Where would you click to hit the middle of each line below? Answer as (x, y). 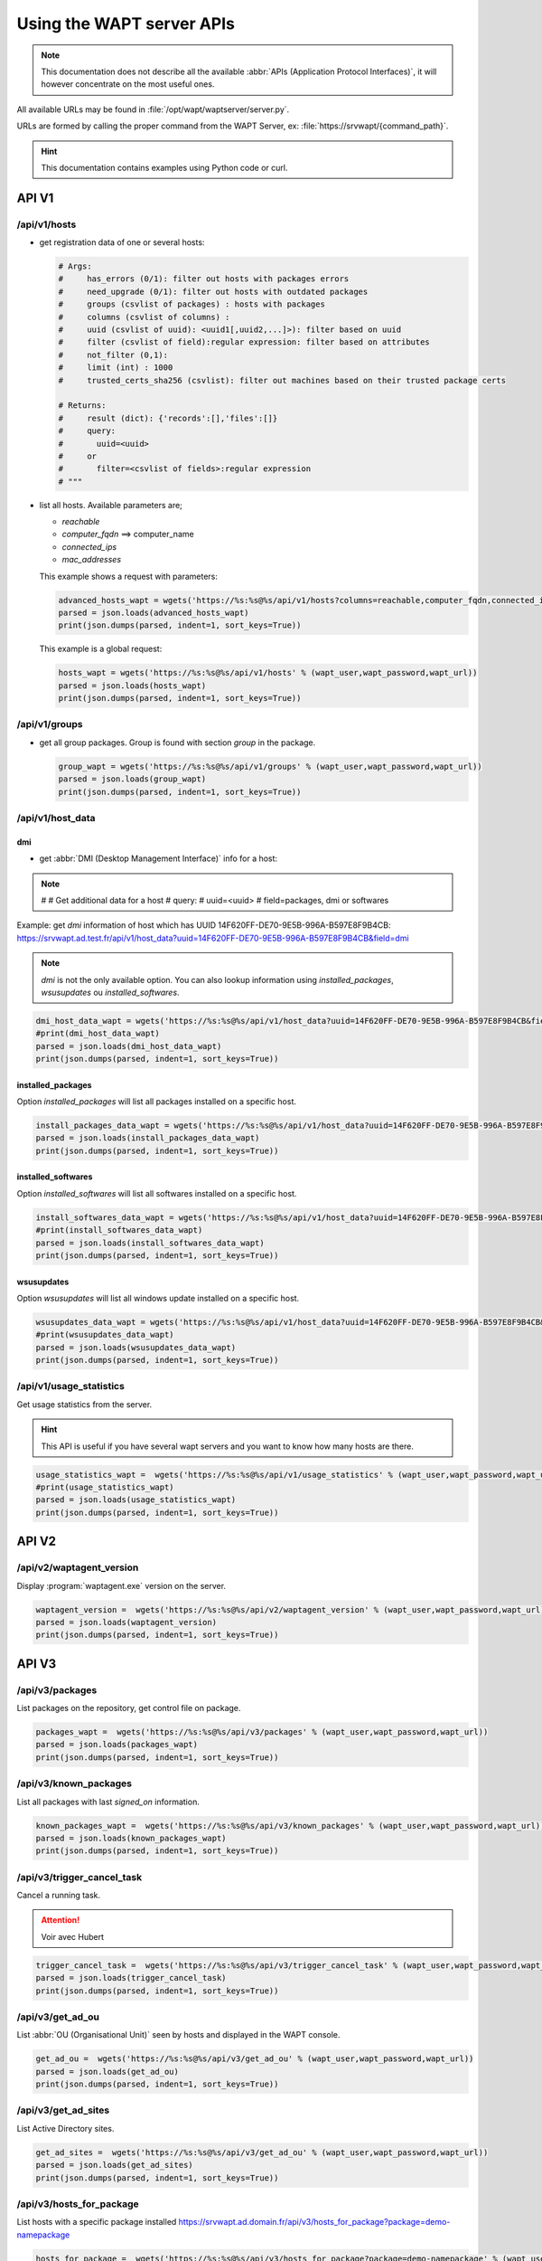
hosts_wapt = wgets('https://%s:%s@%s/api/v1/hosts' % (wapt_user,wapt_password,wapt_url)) (268, 673)
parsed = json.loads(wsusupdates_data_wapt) (136, 1347)
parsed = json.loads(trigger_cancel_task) (131, 1978)
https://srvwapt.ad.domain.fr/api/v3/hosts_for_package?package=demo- (314, 2222)
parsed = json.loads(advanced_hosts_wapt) (154, 612)
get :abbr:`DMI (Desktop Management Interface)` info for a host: (159, 858)
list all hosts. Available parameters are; (111, 505)
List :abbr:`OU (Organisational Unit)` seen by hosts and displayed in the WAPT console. (178, 2035)
